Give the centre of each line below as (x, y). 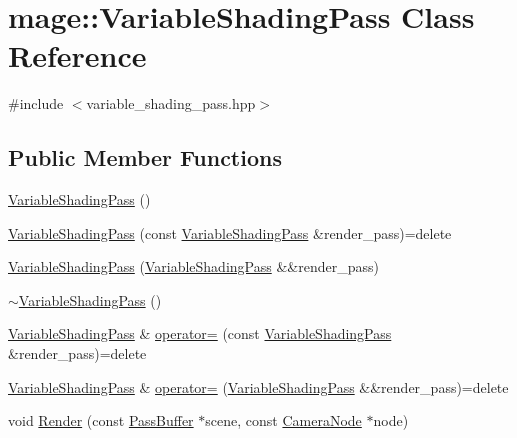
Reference (77, 55)
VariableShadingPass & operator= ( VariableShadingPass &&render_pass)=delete (258, 386)
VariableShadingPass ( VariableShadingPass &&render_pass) (193, 266)
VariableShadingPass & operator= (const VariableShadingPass (200, 333)
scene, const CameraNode (283, 420)
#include (36, 103)
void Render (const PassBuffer (101, 420)
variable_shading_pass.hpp (171, 103)
